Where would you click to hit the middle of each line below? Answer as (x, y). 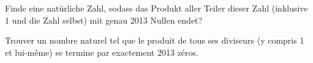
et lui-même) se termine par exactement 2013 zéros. (102, 52)
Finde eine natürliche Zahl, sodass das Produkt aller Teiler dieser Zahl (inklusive (156, 8)
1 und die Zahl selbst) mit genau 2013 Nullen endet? (104, 20)
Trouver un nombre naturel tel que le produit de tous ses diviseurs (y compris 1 (155, 40)
